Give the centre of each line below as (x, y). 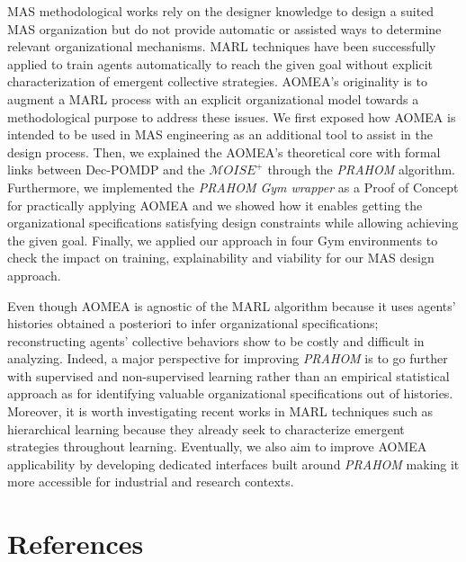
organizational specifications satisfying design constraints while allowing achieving (233, 223)
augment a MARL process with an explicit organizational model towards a (213, 98)
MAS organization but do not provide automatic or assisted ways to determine (224, 28)
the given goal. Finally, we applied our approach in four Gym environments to (223, 240)
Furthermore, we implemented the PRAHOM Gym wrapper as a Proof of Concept (233, 187)
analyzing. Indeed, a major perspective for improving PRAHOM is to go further (228, 358)
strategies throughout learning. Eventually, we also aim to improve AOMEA (217, 446)
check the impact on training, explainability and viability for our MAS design (221, 258)
